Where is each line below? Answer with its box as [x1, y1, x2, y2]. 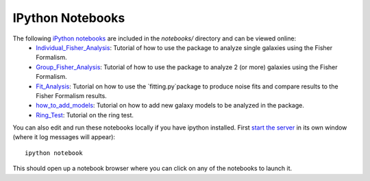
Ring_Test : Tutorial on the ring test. [36, 110, 134, 119]
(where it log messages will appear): [12, 133, 116, 141]
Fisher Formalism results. [36, 91, 108, 99]
